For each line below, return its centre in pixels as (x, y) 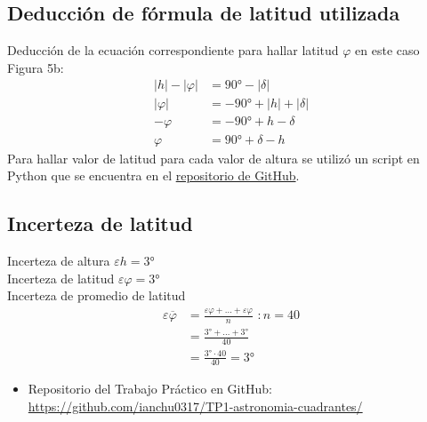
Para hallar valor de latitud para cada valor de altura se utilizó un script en (213, 158)
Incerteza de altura (59, 260)
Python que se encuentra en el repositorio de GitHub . (153, 175)
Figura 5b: (36, 67)
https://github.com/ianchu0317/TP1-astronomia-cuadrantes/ (195, 406)
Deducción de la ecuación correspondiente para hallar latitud (173, 50)
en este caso (387, 50)
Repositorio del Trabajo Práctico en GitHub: (150, 389)
